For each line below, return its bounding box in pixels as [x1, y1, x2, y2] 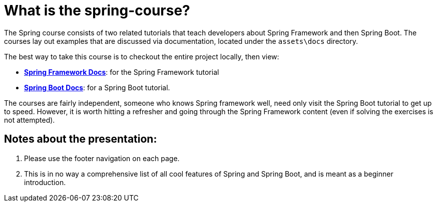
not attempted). [4, 115, 55, 124]
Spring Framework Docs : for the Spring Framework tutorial [24, 67, 219, 76]
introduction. [24, 178, 66, 187]
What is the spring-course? [4, 2, 190, 19]
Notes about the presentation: [4, 133, 157, 146]
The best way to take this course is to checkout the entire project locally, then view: [4, 52, 279, 61]
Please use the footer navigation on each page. [24, 154, 180, 163]
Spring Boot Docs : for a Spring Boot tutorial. [24, 83, 170, 92]
